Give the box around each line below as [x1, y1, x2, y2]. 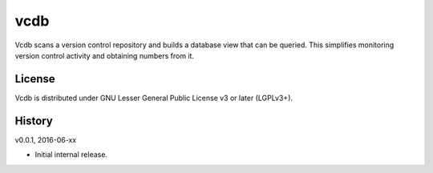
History [14, 114, 54, 127]
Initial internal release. [34, 150, 108, 159]
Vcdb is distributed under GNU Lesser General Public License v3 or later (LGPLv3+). [14, 93, 293, 103]
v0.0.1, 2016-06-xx [14, 135, 77, 144]
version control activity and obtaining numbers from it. [14, 50, 195, 60]
